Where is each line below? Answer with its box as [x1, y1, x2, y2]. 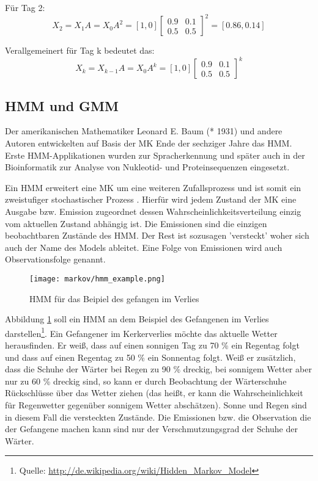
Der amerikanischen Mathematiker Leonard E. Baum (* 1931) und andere [5, 125, 283, 137]
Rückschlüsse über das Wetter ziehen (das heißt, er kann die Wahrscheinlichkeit [5, 386, 303, 399]
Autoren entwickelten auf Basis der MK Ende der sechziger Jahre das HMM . [5, 136, 292, 149]
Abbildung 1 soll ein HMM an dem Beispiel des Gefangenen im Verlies [5, 313, 269, 325]
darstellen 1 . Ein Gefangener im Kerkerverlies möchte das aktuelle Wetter [5, 325, 278, 339]
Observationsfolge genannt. [5, 253, 106, 266]
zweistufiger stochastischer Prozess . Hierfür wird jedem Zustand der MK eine [5, 193, 297, 206]
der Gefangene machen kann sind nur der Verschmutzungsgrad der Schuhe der [5, 422, 298, 435]
